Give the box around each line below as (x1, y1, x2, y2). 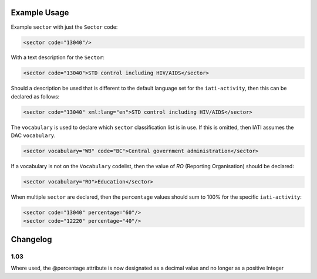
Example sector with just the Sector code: (11, 23, 118, 30)
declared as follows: (11, 93, 60, 100)
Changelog (11, 234, 52, 244)
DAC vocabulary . (11, 132, 56, 139)
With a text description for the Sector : (11, 54, 105, 61)
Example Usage (11, 8, 69, 18)
